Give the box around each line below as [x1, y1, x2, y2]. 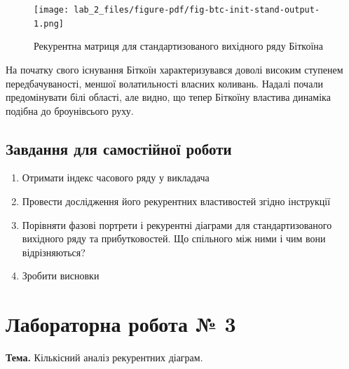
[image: [34, 5, 69, 15]
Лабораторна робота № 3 [6, 309, 236, 338]
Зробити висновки [22, 268, 100, 283]
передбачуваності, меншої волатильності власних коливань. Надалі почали [6, 76, 323, 90]
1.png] [34, 18, 64, 29]
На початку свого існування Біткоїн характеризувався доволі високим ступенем [6, 62, 343, 76]
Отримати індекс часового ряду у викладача [22, 170, 210, 185]
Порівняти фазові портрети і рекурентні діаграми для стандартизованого [22, 217, 332, 232]
